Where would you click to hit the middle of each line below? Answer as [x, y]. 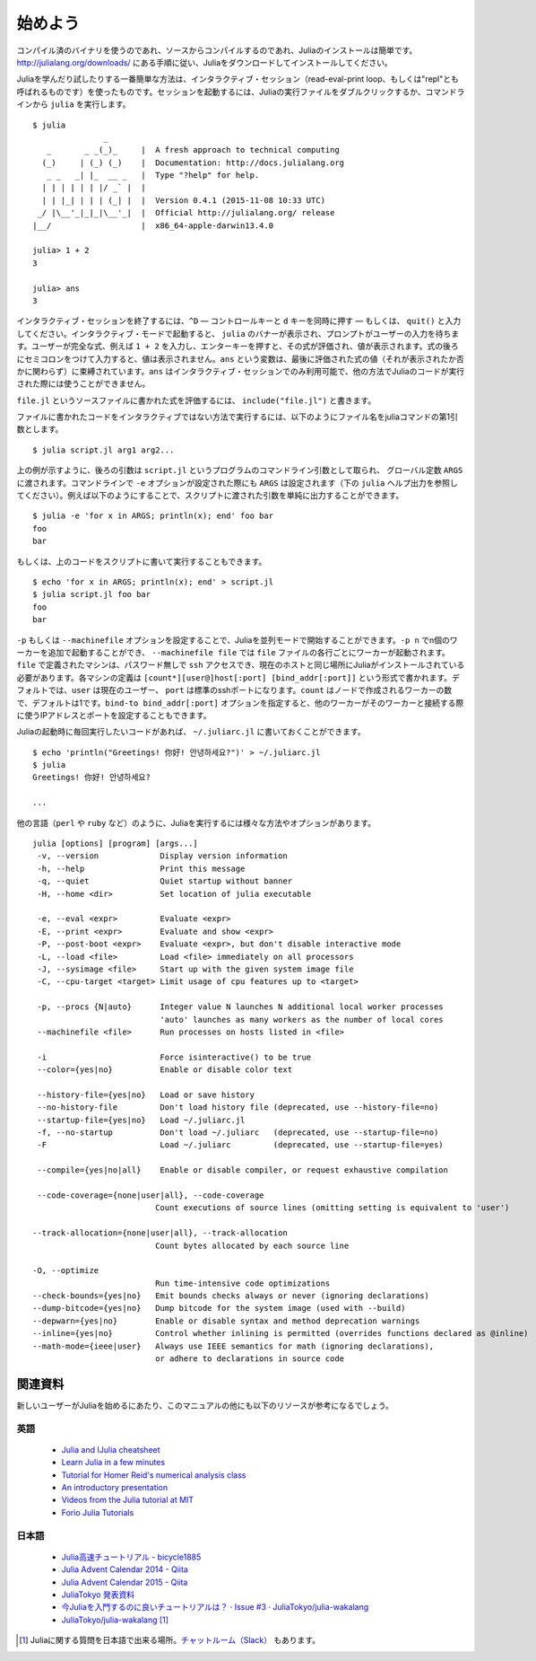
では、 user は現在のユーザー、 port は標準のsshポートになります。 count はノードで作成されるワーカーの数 [250, 690]
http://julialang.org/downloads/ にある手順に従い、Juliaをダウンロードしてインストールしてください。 [205, 62]
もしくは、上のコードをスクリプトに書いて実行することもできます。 [142, 561]
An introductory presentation [115, 1488]
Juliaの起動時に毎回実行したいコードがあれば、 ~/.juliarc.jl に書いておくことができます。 [191, 732]
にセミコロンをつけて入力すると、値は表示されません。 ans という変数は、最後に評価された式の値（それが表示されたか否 [241, 358]
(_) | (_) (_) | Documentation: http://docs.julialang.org [193, 163]
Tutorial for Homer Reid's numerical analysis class [154, 1475]
